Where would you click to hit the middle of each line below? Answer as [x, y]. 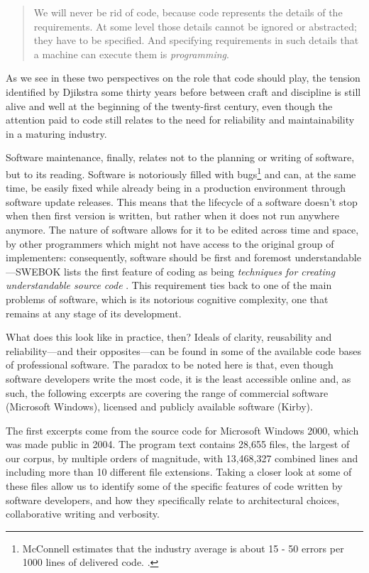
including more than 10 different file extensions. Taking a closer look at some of [179, 472]
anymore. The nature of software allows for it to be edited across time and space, [182, 229]
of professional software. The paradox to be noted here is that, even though [170, 365]
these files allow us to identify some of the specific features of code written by [174, 486]
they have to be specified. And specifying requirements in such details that [196, 40]
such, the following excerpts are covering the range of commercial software [167, 392]
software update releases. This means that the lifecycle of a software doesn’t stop [182, 201]
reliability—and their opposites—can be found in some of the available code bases [183, 350]
